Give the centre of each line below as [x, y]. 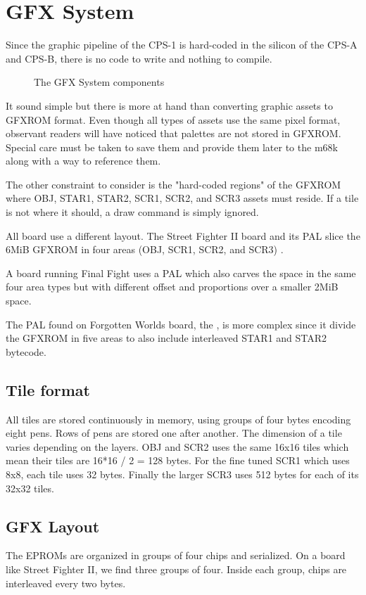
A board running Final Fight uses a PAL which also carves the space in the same [181, 273]
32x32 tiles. [30, 488]
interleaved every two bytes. [66, 583]
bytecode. [26, 351]
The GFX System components [99, 82]
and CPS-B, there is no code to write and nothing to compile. [139, 58]
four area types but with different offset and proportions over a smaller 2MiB [172, 287]
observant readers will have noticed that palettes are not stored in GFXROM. [173, 133]
